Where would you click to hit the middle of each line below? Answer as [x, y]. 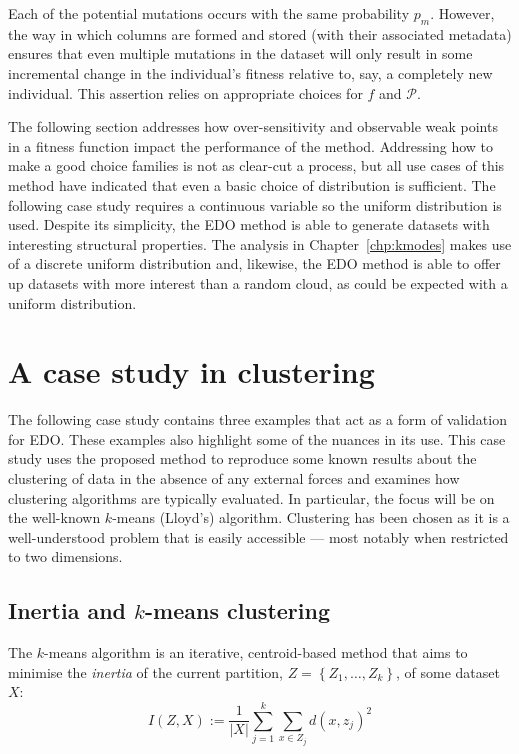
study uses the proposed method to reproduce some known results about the [242, 458]
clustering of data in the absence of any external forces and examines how [234, 478]
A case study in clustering [191, 371]
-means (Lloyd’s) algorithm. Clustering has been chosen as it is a [311, 517]
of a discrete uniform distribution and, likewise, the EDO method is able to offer [254, 263]
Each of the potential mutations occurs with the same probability [209, 13]
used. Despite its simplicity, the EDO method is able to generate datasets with [249, 224]
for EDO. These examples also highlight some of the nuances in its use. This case [257, 438]
